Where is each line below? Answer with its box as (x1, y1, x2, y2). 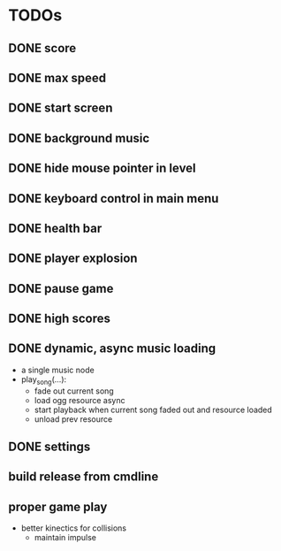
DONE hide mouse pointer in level (8, 161, 196, 176)
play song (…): (20, 373, 67, 386)
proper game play (8, 499, 108, 514)
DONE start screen (8, 101, 113, 116)
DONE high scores (8, 311, 111, 326)
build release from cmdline (8, 470, 159, 485)
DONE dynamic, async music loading (8, 341, 216, 356)
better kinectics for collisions (20, 523, 127, 533)
